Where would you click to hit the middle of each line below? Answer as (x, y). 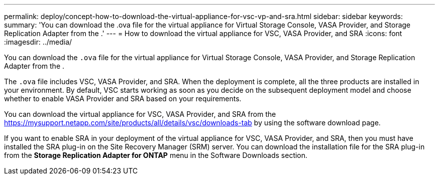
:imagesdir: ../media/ (38, 42)
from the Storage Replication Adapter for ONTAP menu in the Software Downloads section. (156, 155)
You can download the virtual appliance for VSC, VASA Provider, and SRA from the (140, 114)
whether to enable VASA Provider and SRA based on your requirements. (123, 99)
